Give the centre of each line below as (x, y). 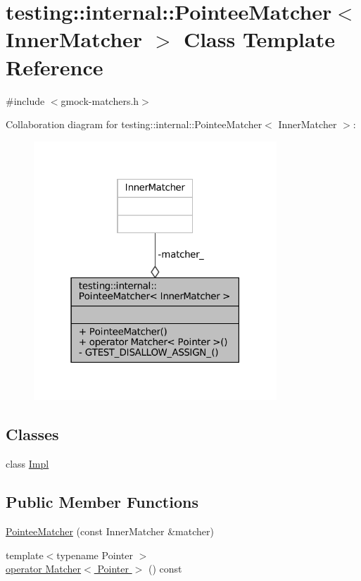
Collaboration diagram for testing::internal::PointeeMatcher (134, 124)
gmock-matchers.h (100, 100)
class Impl (27, 464)
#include (25, 100)
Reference (55, 67)
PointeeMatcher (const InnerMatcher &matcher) (110, 531)
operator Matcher (44, 569)
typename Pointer (95, 555)
